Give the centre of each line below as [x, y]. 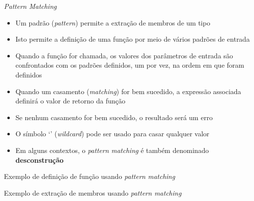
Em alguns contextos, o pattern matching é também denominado [112, 150]
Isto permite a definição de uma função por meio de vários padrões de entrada [133, 39]
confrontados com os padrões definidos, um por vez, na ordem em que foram [130, 65]
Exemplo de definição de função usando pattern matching [90, 176]
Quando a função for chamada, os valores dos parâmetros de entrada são [124, 55]
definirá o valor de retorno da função [70, 101]
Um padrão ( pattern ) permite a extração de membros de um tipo [113, 22]
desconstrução [39, 160]
